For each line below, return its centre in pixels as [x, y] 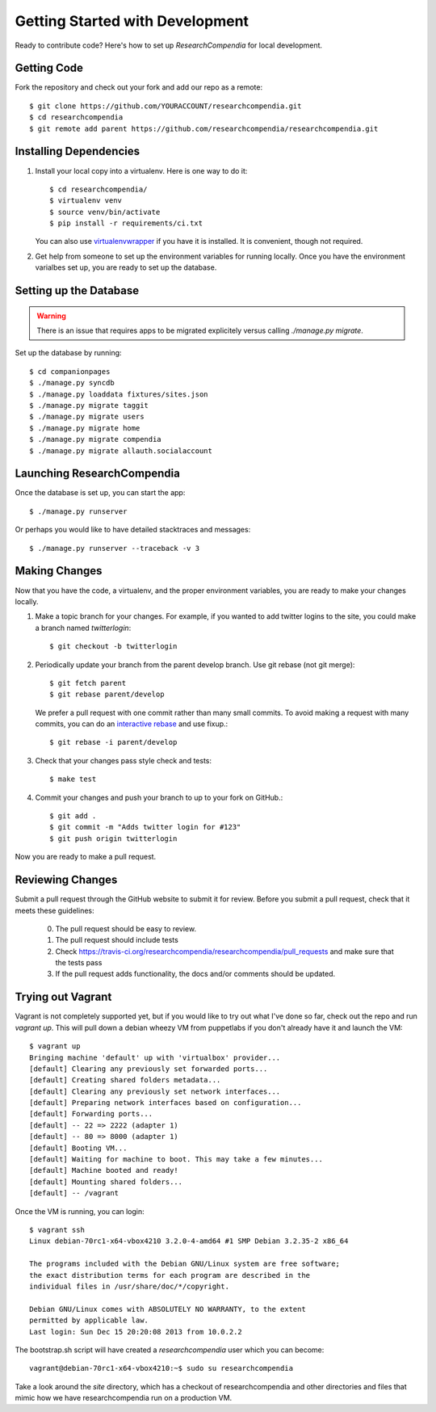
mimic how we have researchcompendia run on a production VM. [124, 1398]
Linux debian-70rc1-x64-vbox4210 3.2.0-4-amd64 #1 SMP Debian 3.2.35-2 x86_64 [189, 1241]
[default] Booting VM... [78, 1148]
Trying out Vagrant [63, 997]
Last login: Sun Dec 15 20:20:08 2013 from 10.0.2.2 [136, 1332]
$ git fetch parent [88, 683]
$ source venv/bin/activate [105, 212]
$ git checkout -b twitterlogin [113, 647]
